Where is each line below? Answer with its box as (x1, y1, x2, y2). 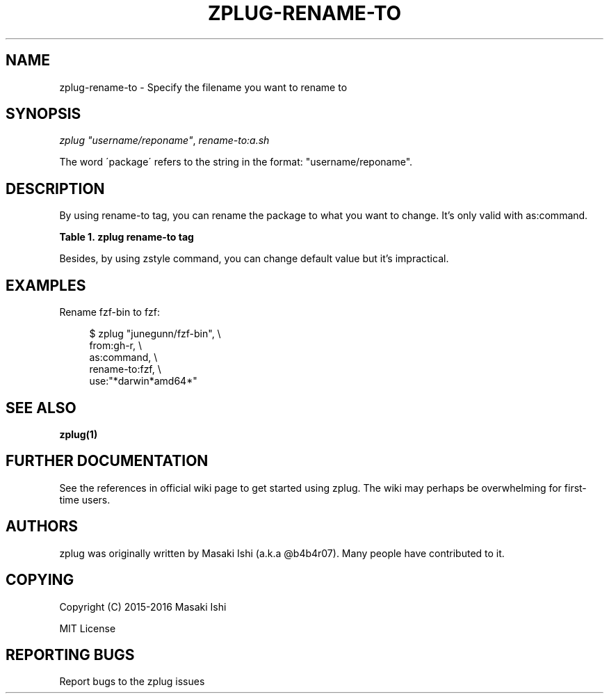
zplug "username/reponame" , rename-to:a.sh (59, 134, 270, 147)
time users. (59, 493, 111, 506)
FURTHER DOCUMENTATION (6, 452, 209, 470)
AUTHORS (6, 517, 79, 536)
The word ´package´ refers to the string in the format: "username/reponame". (59, 156, 413, 168)
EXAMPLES (6, 276, 86, 294)
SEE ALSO (6, 399, 76, 417)
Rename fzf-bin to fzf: (59, 306, 161, 319)
